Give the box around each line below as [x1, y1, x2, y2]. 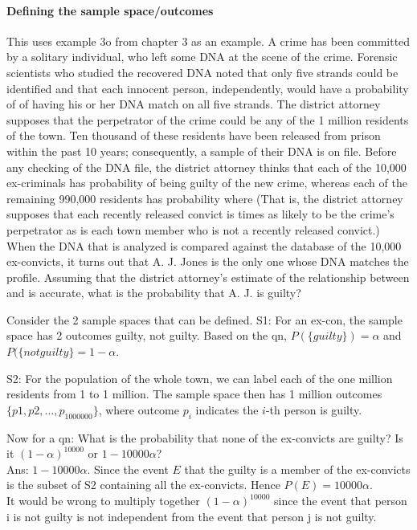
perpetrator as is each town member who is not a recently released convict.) [6, 221, 380, 238]
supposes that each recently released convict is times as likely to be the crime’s [6, 206, 395, 222]
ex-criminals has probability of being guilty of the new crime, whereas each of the [6, 174, 407, 191]
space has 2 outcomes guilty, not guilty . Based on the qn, [6, 327, 287, 344]
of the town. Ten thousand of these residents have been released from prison [6, 127, 381, 144]
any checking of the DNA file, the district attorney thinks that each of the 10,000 [6, 158, 407, 175]
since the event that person [273, 492, 407, 509]
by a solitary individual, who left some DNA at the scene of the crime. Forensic [6, 48, 398, 65]
